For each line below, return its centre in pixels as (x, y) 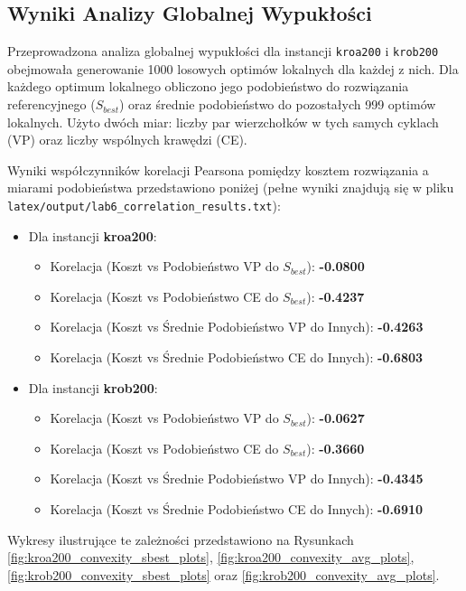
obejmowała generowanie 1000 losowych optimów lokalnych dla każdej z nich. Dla (233, 68)
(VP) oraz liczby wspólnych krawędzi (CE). (127, 140)
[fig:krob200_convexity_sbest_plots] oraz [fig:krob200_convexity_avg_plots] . (224, 574)
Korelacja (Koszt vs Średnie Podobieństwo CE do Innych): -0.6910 (237, 509)
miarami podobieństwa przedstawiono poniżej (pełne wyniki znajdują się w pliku (231, 188)
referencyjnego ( (51, 104)
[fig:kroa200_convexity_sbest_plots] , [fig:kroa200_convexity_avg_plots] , (211, 557)
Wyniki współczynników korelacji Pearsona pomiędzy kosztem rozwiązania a (218, 169)
